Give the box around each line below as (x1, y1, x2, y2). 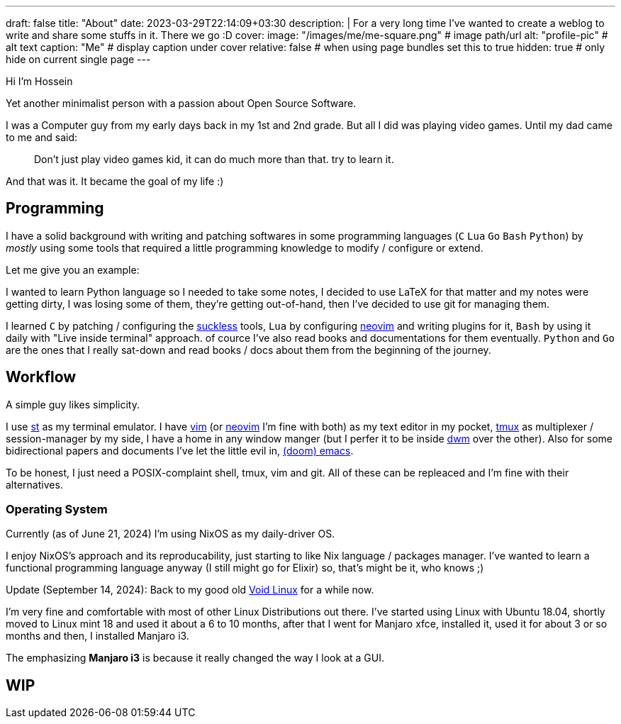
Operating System (6, 502, 108, 517)
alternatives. (6, 478, 63, 491)
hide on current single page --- (6, 53, 151, 65)
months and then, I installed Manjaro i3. (6, 630, 189, 642)
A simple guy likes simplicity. (6, 398, 140, 411)
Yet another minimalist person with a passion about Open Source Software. (6, 97, 357, 109)
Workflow (6, 368, 77, 386)
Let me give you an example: (6, 263, 140, 276)
